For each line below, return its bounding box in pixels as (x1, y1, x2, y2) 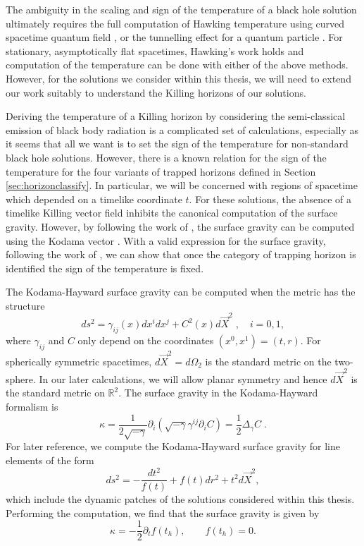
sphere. (6, 371, 36, 386)
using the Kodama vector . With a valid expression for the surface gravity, (6, 233, 326, 248)
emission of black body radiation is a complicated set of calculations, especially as (6, 122, 359, 137)
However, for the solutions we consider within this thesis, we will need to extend (6, 71, 351, 85)
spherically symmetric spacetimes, (6, 353, 152, 368)
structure (6, 298, 45, 313)
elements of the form (6, 453, 94, 468)
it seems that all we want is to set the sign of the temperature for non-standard (6, 136, 349, 151)
